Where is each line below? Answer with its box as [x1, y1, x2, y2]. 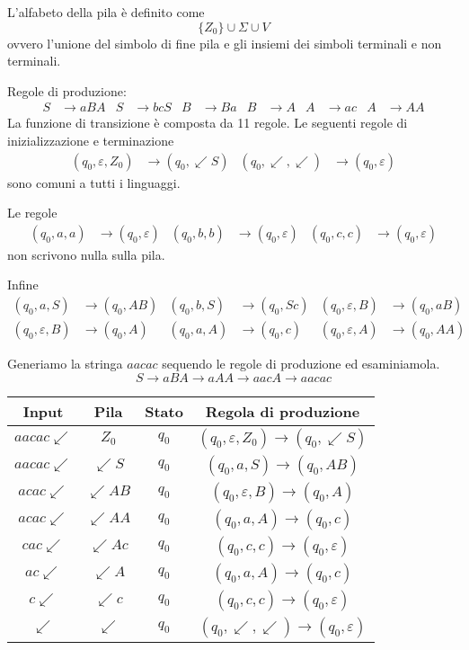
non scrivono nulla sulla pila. [7, 245, 165, 263]
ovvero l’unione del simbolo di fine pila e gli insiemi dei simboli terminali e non [7, 33, 442, 52]
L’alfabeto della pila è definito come [7, 3, 205, 21]
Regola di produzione [205, 400, 360, 422]
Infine [7, 275, 39, 294]
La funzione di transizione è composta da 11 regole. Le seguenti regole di [7, 113, 408, 132]
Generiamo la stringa [7, 354, 123, 373]
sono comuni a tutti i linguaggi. [7, 173, 181, 191]
